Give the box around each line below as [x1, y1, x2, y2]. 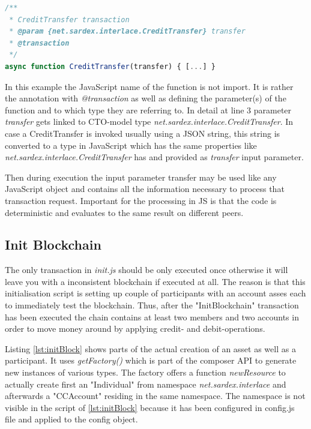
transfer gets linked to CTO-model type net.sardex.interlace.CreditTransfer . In [5, 115, 294, 128]
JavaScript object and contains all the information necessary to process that [5, 182, 285, 195]
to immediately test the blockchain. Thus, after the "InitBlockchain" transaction [5, 299, 299, 311]
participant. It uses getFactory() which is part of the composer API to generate [5, 354, 297, 367]
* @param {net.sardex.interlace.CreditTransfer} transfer [9, 27, 246, 36]
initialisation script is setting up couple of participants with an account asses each [5, 287, 306, 299]
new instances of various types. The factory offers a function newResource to [5, 366, 286, 379]
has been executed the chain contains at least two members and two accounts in [5, 310, 299, 323]
